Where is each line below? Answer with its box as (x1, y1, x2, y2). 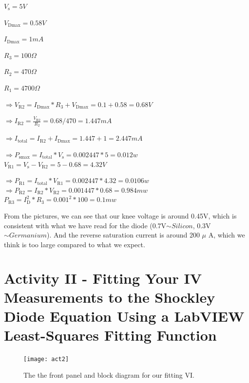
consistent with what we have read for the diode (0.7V (4, 220, 167, 230)
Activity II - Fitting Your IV (4, 268, 202, 288)
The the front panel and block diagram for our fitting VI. (23, 369, 194, 380)
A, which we (208, 230, 245, 240)
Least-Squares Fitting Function (4, 325, 217, 345)
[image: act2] (23, 356, 69, 363)
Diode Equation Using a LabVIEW (4, 306, 245, 326)
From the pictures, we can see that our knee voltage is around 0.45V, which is (4, 210, 237, 220)
